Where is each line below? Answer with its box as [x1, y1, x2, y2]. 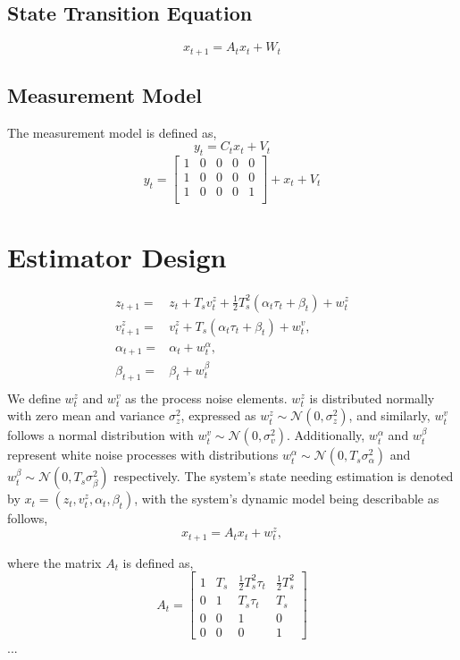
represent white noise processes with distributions [7, 445, 279, 464]
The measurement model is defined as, [7, 123, 217, 141]
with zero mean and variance [7, 406, 165, 425]
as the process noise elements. [125, 388, 288, 407]
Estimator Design [7, 238, 227, 275]
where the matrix [7, 553, 102, 571]
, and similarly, [348, 406, 431, 425]
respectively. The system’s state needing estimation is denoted [113, 467, 454, 486]
